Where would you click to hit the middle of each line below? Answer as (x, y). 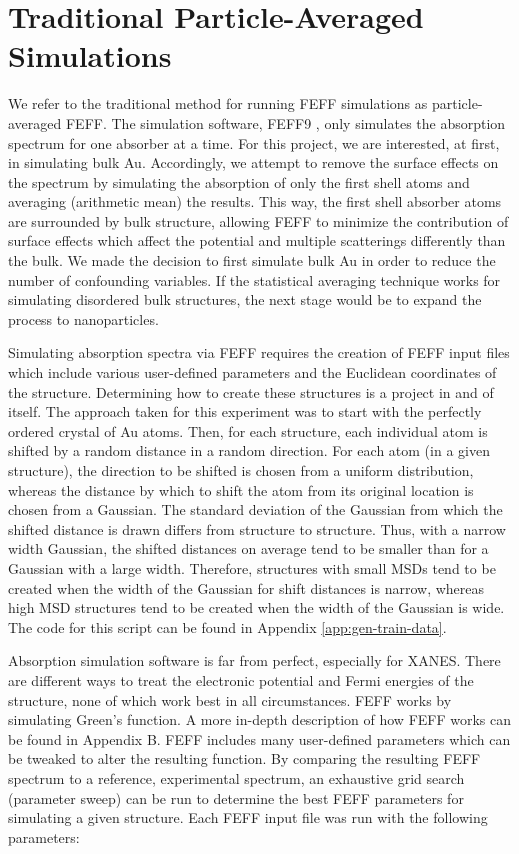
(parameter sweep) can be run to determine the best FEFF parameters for (236, 797)
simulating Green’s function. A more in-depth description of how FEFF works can (260, 719)
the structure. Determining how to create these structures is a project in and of (251, 391)
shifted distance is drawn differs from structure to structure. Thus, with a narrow (257, 528)
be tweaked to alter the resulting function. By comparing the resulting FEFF (244, 758)
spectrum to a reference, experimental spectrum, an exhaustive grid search (236, 777)
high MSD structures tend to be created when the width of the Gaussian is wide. (256, 607)
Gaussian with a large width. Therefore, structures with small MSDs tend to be (252, 567)
